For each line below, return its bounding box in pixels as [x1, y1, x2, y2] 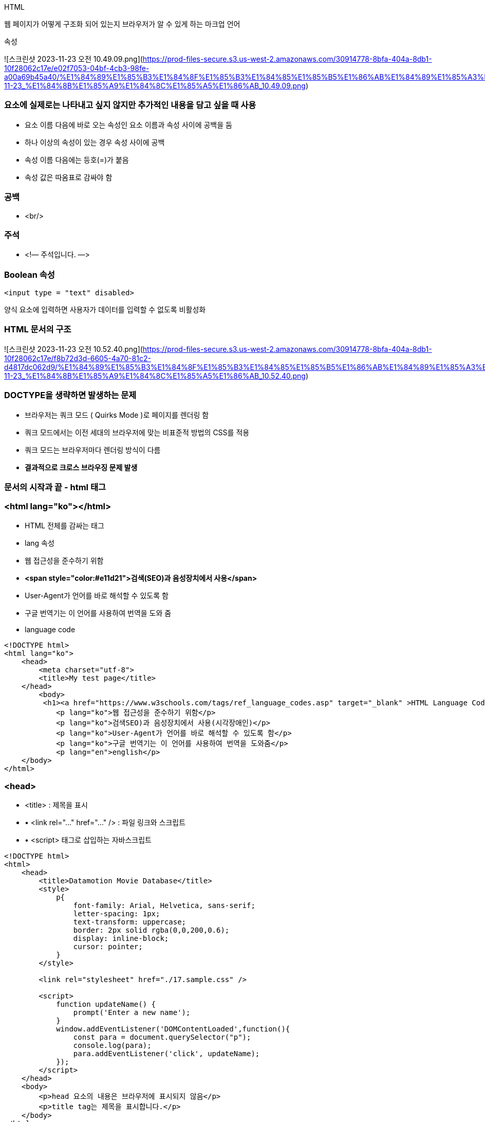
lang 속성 [25, 538, 54, 547]
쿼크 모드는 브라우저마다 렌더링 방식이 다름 [25, 445, 161, 454]
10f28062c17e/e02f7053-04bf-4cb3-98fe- [4, 64, 150, 73]
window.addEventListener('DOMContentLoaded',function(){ [56, 1025, 290, 1034]
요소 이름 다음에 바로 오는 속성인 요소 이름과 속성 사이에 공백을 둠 [25, 120, 232, 129]
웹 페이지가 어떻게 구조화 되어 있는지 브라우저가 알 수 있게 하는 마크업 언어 [4, 20, 240, 28]
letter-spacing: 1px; [73, 910, 160, 918]
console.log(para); [73, 1041, 152, 1050]
